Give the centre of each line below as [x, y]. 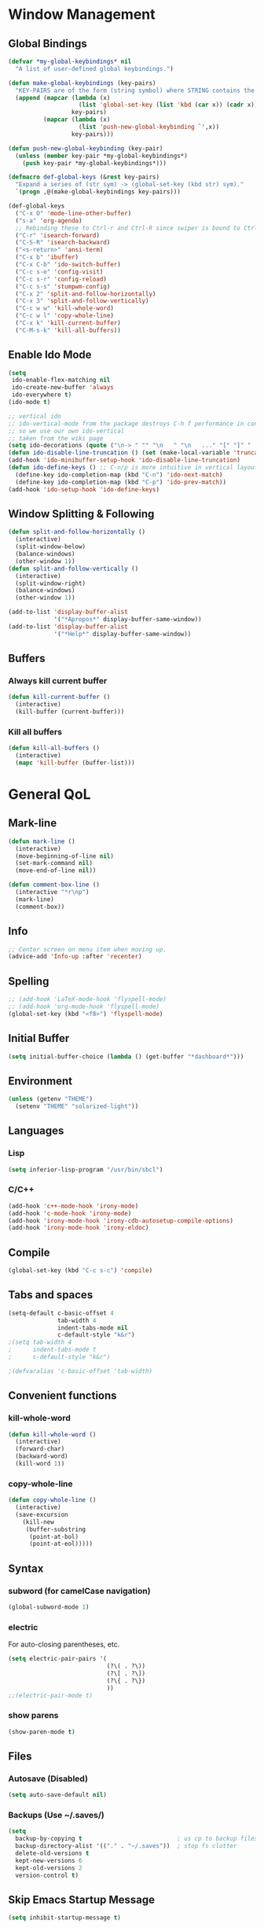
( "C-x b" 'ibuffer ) [47, 257]
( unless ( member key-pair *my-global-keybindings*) [102, 156]
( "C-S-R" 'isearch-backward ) [63, 243]
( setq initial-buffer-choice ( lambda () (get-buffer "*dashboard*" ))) [126, 1056]
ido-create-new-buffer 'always [62, 388]
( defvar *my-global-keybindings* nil [70, 61]
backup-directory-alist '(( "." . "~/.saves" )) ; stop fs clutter [126, 1846]
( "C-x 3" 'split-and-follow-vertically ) [82, 301]
